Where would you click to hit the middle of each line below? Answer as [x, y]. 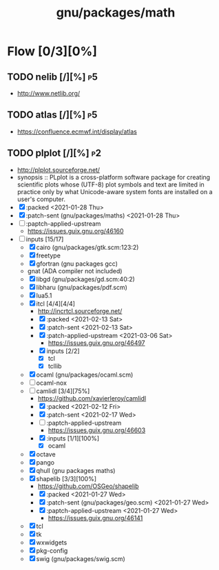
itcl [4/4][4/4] [56, 304]
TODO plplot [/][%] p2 [54, 153]
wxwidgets [52, 542]
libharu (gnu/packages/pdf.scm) [82, 287]
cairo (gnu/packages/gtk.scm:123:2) [87, 247]
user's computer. [41, 199]
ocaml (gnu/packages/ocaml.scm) [85, 374]
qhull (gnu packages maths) [76, 470]
